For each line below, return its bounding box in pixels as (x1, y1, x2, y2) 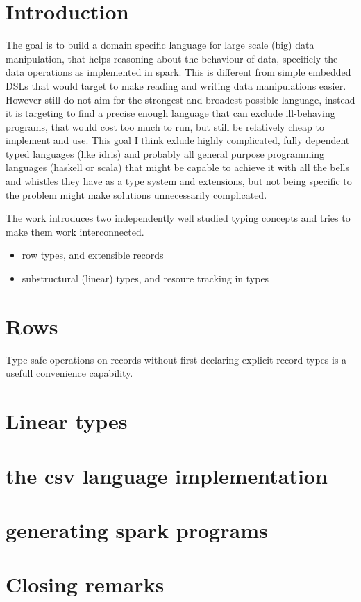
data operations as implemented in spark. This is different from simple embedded (6, 65, 351, 79)
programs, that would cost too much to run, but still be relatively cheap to (6, 119, 324, 133)
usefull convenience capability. (6, 366, 133, 380)
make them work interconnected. (6, 224, 144, 238)
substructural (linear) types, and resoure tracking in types (22, 271, 269, 286)
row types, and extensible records (22, 247, 164, 262)
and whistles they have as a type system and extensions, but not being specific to (6, 174, 352, 188)
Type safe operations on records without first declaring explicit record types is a (6, 352, 347, 366)
